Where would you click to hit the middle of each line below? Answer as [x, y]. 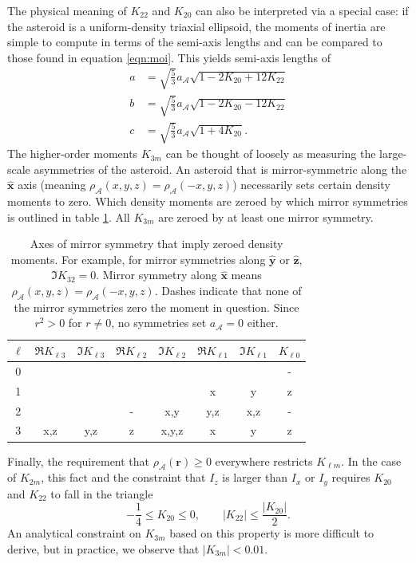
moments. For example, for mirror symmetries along [138, 259]
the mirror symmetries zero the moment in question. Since [156, 307]
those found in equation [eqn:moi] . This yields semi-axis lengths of [169, 57]
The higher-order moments [73, 154]
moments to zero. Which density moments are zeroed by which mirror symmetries [208, 201]
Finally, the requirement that [79, 461]
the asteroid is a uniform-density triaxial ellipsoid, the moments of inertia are [196, 26]
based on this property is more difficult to [272, 533]
